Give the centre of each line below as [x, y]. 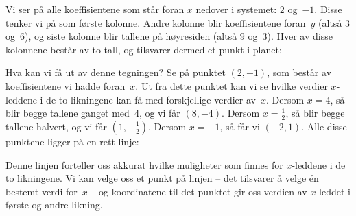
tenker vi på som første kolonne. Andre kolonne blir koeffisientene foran [156, 22]
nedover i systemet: [236, 9]
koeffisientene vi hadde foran [66, 85]
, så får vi [240, 126]
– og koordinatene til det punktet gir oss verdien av [199, 191]
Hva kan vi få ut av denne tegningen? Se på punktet [116, 72]
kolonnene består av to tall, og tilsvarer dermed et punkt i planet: [144, 49]
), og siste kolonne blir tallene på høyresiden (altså [131, 36]
